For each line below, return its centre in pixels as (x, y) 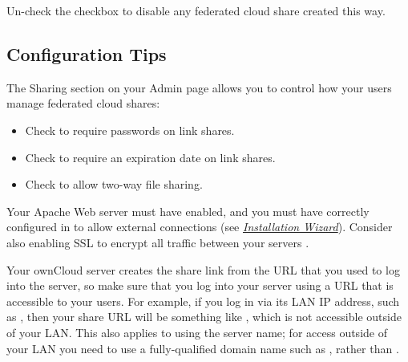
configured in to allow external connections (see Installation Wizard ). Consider (200, 227)
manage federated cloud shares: (83, 103)
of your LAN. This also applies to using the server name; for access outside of (197, 332)
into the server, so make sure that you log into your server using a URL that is (200, 285)
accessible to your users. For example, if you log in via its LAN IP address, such (203, 301)
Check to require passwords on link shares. (130, 130)
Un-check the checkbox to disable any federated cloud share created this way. (196, 10)
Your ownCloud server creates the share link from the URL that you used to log (203, 269)
